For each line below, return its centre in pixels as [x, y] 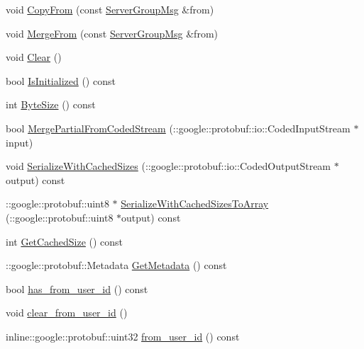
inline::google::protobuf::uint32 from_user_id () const [123, 336]
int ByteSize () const [51, 104]
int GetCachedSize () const [65, 241]
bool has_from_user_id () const [77, 288]
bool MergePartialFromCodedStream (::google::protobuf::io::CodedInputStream [178, 128]
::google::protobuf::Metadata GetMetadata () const [116, 265]
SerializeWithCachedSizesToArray [195, 204]
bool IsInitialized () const [61, 80]
